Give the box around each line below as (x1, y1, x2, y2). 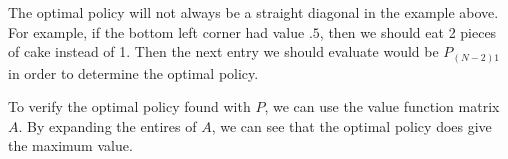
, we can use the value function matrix (264, 96, 500, 117)
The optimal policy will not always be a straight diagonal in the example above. (8, 2, 499, 22)
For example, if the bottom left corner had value (8, 21, 305, 42)
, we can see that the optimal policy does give (211, 115, 492, 136)
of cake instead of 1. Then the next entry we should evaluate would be (8, 41, 439, 62)
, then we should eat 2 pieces (319, 21, 497, 42)
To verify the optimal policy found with (8, 96, 251, 117)
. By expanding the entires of (18, 115, 197, 136)
